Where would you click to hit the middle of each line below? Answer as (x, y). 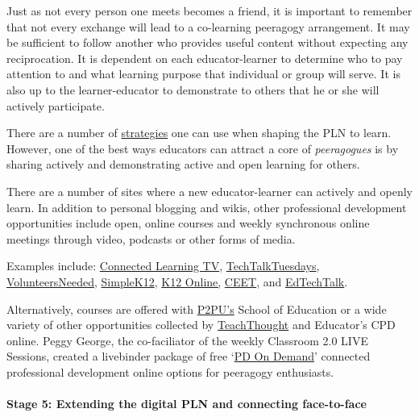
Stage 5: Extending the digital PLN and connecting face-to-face (187, 404)
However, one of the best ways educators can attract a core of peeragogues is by (203, 148)
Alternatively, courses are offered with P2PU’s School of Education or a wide (197, 309)
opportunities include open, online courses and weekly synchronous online (188, 223)
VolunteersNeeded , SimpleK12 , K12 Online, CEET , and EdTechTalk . (177, 281)
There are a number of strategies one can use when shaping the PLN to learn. (199, 133)
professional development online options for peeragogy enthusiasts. (170, 371)
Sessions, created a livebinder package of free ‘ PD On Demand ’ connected (189, 356)
